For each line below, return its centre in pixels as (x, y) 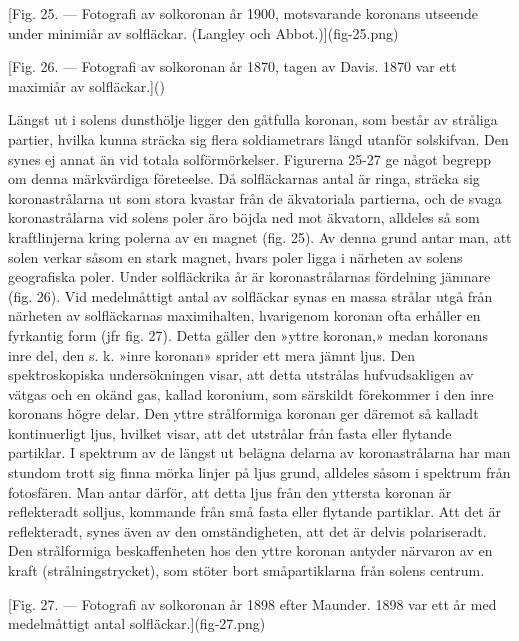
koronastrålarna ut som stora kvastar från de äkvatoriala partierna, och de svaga (255, 197)
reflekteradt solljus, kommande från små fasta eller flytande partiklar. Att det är (254, 511)
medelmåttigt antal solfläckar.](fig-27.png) (137, 623)
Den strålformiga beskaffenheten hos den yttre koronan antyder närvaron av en (250, 550)
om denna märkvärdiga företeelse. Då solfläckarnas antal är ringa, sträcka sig (244, 178)
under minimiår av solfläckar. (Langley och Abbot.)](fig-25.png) (203, 32)
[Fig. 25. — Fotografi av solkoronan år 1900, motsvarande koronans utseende (243, 13)
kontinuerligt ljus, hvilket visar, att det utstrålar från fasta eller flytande (230, 432)
